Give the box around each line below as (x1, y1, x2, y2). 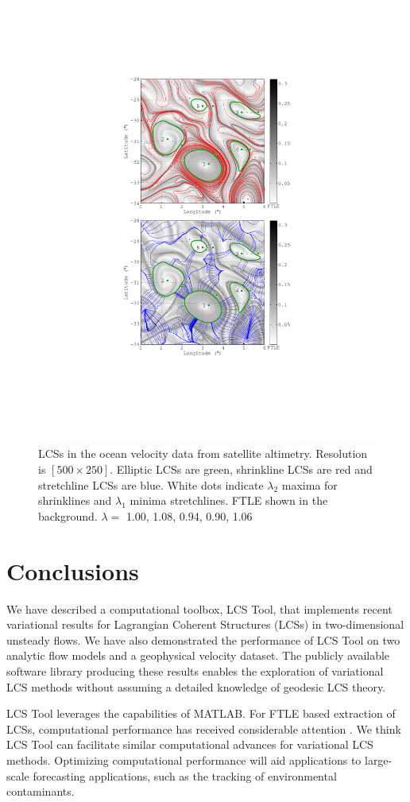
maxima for (281, 476, 338, 493)
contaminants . (6, 783, 75, 800)
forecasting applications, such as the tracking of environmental (33, 767, 337, 784)
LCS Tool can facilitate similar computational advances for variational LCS (6, 736, 373, 753)
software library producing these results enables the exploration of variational (6, 662, 384, 679)
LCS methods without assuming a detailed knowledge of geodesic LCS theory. (6, 678, 386, 695)
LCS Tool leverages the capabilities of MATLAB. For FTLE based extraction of (6, 705, 396, 722)
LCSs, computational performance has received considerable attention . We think (6, 720, 401, 737)
